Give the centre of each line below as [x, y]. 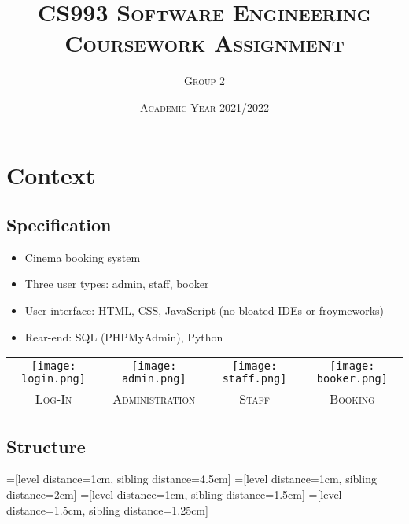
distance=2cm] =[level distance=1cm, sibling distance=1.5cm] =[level [174, 494]
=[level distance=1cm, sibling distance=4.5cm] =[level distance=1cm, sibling [192, 479]
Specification [59, 225]
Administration [154, 399]
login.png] [53, 379]
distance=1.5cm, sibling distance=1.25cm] [107, 509]
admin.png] [154, 379]
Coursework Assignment [204, 43]
